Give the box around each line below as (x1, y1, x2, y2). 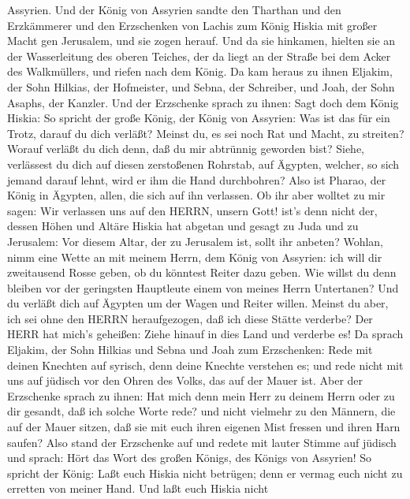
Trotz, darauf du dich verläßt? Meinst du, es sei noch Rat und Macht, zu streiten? (7, 125, 404, 141)
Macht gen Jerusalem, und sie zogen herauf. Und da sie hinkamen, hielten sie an (7, 32, 396, 49)
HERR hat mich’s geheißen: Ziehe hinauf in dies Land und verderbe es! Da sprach (7, 326, 404, 342)
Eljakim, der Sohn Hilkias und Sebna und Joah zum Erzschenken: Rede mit (7, 341, 373, 358)
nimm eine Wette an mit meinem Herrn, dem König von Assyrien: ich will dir (7, 248, 382, 265)
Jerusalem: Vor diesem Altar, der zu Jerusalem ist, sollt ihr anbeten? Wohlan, (7, 233, 384, 249)
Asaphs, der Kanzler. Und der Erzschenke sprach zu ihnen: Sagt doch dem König (7, 94, 399, 110)
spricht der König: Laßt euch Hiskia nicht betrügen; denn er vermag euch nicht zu (7, 464, 403, 481)
